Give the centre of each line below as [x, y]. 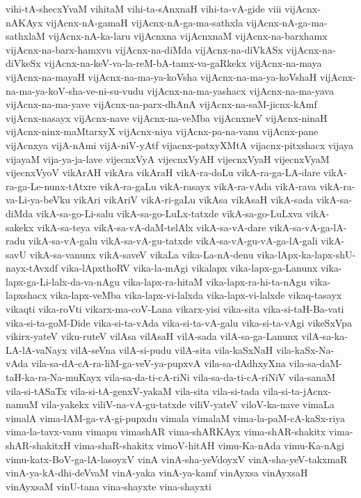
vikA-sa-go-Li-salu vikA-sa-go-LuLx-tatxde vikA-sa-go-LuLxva [169, 213]
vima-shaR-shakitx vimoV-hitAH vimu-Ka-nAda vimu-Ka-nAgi [209, 445]
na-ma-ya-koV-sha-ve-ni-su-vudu [75, 90]
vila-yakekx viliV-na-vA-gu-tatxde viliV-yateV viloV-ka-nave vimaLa [188, 404]
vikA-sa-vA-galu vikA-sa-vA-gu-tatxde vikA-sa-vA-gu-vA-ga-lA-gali [173, 241]
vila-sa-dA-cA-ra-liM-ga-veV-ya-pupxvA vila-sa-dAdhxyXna [158, 363]
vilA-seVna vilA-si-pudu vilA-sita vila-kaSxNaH [172, 349]
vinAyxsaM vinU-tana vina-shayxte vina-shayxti [109, 486]
